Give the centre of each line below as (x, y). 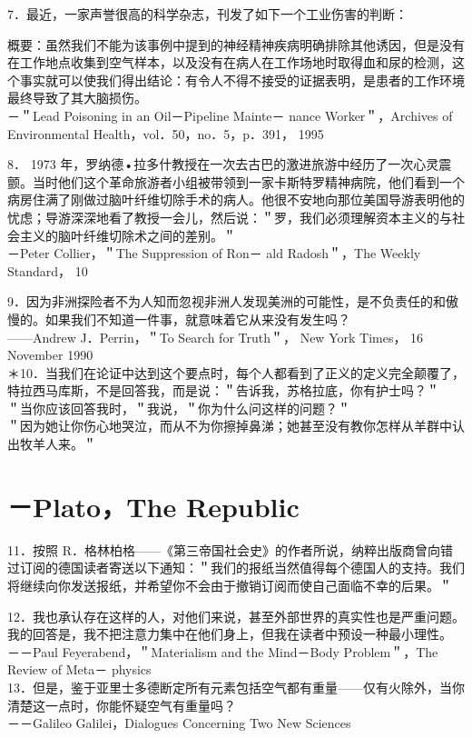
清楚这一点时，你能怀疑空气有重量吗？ (122, 705)
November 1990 (50, 355)
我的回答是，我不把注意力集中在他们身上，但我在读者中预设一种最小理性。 (230, 634)
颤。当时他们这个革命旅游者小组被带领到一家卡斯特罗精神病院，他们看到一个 (236, 181)
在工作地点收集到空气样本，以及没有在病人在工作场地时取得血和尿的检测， (230, 62)
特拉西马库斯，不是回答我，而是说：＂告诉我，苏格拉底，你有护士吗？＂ (223, 390)
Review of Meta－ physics (79, 669)
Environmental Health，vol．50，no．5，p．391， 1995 (166, 133)
